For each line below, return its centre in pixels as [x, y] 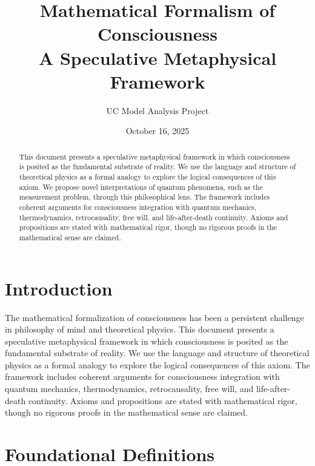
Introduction [59, 288]
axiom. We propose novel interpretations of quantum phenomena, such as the [141, 187]
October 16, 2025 [157, 131]
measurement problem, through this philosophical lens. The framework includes [144, 197]
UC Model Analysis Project [157, 110]
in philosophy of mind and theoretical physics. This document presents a [140, 329]
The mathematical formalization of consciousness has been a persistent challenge [154, 317]
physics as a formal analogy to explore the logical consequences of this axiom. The [157, 364]
